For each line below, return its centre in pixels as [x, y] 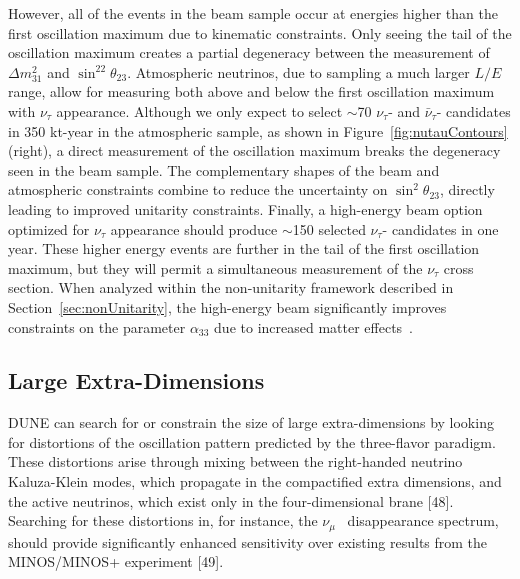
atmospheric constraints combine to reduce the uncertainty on [198, 189]
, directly [467, 189]
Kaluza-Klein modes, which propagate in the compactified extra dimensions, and [255, 481]
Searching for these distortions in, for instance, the [163, 520]
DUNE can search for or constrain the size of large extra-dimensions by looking [251, 422]
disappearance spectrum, [423, 520]
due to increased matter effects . [314, 326]
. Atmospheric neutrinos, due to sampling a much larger [298, 71]
